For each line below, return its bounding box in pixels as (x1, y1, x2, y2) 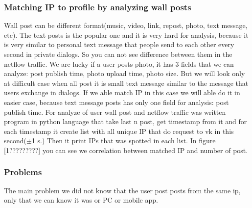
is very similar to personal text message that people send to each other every (4, 39, 234, 50)
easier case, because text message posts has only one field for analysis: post (4, 97, 229, 107)
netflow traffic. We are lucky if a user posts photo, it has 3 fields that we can (4, 58, 234, 69)
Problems (4, 166, 42, 178)
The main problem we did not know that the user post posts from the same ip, (4, 185, 241, 195)
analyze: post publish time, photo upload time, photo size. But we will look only (4, 68, 245, 78)
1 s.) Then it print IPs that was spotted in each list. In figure (31, 135, 216, 146)
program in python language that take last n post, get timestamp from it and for (4, 116, 247, 127)
